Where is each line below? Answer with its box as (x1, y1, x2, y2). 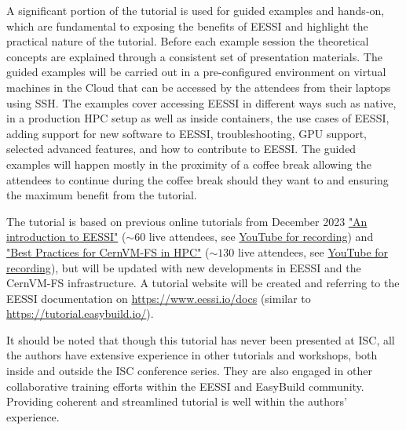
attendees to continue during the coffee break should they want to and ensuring (6, 171, 389, 188)
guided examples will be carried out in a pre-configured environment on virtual (6, 64, 386, 80)
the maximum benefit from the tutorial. (6, 187, 197, 203)
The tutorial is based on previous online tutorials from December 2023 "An (6, 213, 368, 229)
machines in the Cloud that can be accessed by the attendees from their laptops (6, 78, 391, 95)
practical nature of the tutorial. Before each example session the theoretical (6, 33, 369, 49)
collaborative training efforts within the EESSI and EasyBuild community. (6, 377, 364, 394)
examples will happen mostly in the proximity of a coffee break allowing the (6, 155, 371, 172)
